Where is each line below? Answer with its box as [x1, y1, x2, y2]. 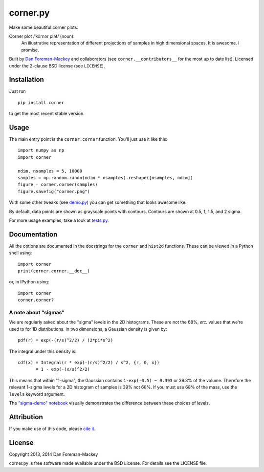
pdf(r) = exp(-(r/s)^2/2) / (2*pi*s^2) [18, 338, 113, 343]
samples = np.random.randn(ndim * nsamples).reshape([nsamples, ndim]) [18, 175, 193, 181]
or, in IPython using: [9, 279, 49, 285]
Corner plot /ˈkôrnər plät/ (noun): [9, 33, 75, 39]
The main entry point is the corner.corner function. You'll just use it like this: [9, 136, 168, 142]
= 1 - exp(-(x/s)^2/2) [36, 366, 90, 372]
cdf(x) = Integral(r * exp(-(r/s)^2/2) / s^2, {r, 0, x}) [18, 360, 160, 365]
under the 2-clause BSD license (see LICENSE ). [9, 63, 105, 68]
